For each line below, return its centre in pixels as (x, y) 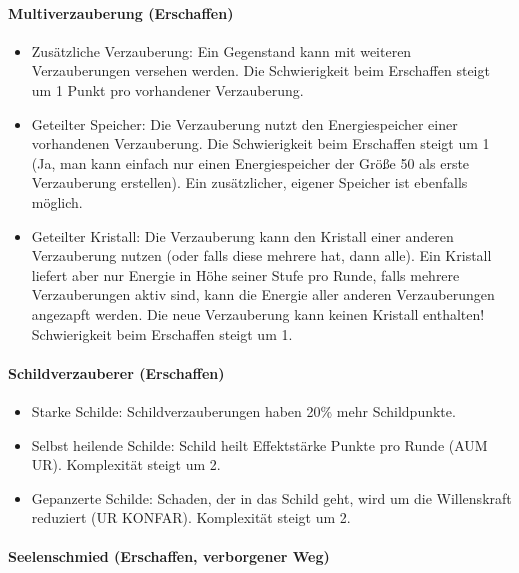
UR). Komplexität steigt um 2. (126, 464)
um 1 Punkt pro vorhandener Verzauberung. (167, 89)
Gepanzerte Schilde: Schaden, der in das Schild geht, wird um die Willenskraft (271, 497)
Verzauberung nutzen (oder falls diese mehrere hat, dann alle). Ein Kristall (261, 255)
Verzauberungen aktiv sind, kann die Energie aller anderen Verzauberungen (263, 294)
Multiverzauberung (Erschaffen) (121, 12)
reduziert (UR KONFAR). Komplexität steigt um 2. (191, 517)
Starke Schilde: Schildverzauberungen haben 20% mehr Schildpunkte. (243, 410)
